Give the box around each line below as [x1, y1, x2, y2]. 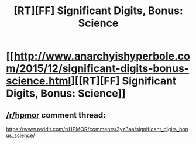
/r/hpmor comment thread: [6, 110, 106, 120]
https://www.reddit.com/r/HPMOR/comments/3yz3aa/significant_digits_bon [6, 126, 189, 132]
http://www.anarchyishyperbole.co [13, 50, 190, 63]
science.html [6, 74, 71, 88]
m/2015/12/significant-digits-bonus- [6, 62, 189, 76]
